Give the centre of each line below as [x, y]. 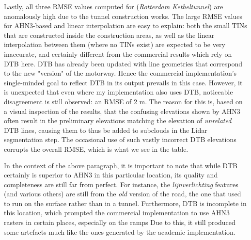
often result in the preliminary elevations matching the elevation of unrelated [118, 120]
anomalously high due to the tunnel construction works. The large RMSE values [123, 16]
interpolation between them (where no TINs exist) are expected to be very [115, 44]
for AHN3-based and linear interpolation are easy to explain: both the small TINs [125, 25]
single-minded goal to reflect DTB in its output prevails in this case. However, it [123, 82]
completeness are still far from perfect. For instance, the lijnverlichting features [121, 184]
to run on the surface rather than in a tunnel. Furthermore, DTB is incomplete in [125, 203]
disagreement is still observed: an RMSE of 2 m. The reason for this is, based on [123, 101]
